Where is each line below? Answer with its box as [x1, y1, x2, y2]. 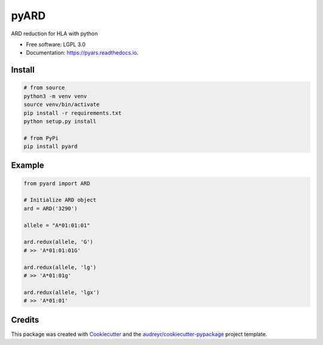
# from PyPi [23, 135, 59, 141]
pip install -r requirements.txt [23, 110, 122, 116]
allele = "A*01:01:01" [23, 222, 90, 229]
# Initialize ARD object [23, 196, 97, 204]
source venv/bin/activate [23, 101, 100, 108]
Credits [11, 314, 39, 325]
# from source [23, 84, 65, 91]
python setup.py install [23, 117, 97, 125]
